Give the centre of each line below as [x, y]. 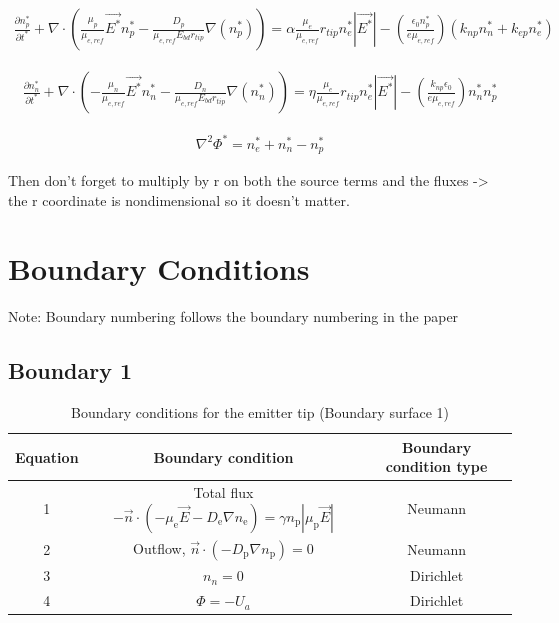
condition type [436, 466]
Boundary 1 [70, 370]
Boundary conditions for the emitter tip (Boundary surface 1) [260, 412]
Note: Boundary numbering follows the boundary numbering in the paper [233, 316]
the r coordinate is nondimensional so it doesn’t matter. [179, 199]
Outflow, [159, 548]
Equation [47, 456]
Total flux [223, 492]
